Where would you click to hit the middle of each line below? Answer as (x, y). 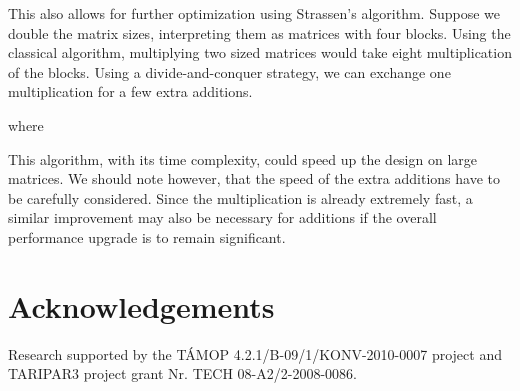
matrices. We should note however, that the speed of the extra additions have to (254, 178)
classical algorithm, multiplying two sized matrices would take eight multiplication (260, 52)
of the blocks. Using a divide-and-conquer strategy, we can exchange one (229, 71)
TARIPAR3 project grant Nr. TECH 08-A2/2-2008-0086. (182, 373)
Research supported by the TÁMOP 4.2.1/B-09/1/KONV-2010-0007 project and (255, 353)
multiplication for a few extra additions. (130, 91)
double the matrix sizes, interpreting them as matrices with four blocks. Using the (259, 32)
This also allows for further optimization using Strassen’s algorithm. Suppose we (254, 13)
